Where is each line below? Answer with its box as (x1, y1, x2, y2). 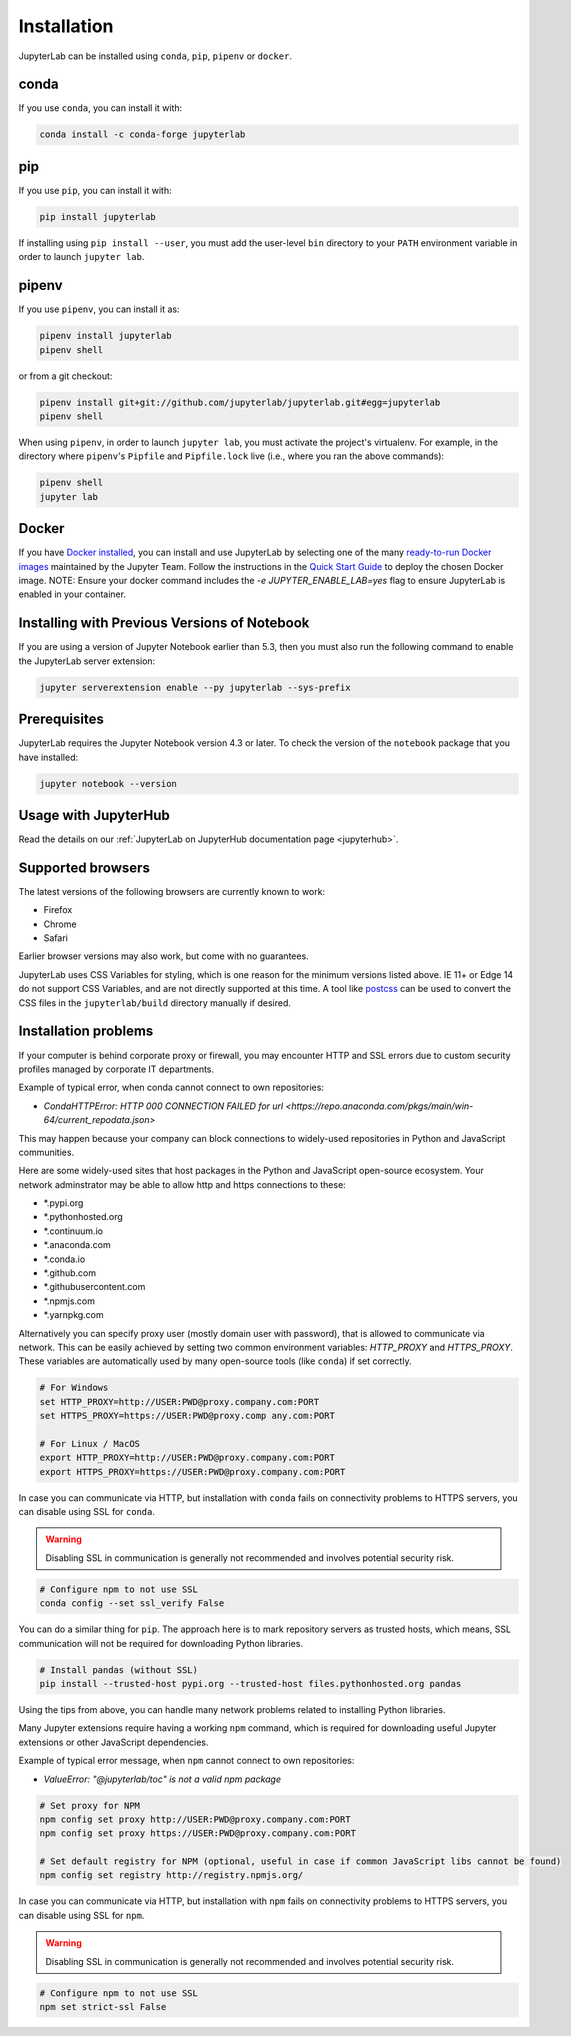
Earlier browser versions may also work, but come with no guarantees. (18, 950, 309, 962)
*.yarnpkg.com (43, 1309, 104, 1321)
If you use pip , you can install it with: (18, 184, 172, 196)
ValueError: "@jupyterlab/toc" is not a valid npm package (43, 1773, 282, 1785)
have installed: (18, 751, 79, 763)
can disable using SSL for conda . (18, 1506, 155, 1518)
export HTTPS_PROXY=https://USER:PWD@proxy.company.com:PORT (39, 1466, 346, 1477)
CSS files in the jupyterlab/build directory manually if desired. (18, 996, 292, 1009)
